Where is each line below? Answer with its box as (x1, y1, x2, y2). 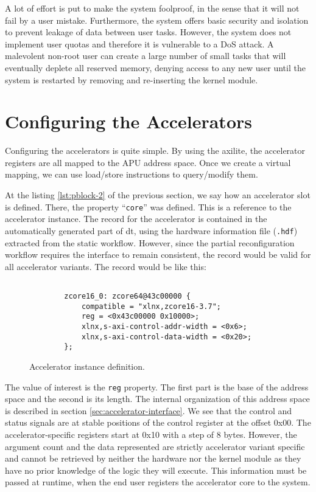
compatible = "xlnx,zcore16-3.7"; (81, 302, 221, 311)
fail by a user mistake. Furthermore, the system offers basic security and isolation (5, 13, 309, 26)
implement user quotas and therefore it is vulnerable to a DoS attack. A (5, 37, 274, 50)
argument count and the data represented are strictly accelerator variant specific (5, 440, 305, 452)
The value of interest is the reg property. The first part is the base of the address (5, 380, 309, 393)
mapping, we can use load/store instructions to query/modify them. (5, 168, 258, 181)
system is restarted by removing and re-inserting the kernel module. (5, 73, 258, 86)
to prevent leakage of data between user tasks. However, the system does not (5, 26, 292, 38)
